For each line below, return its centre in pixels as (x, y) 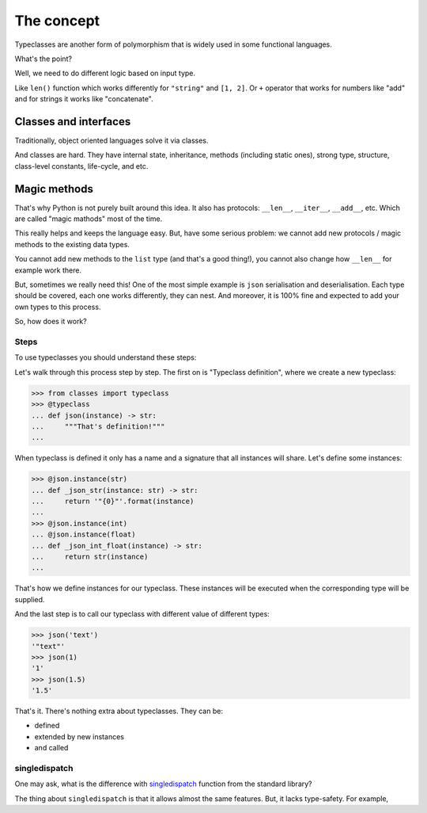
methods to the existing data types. (72, 244)
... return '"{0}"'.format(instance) (113, 502)
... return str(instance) (90, 557)
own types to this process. (58, 307)
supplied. (30, 599)
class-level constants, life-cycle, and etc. (81, 166)
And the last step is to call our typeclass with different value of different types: (142, 614)
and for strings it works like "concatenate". (84, 99)
